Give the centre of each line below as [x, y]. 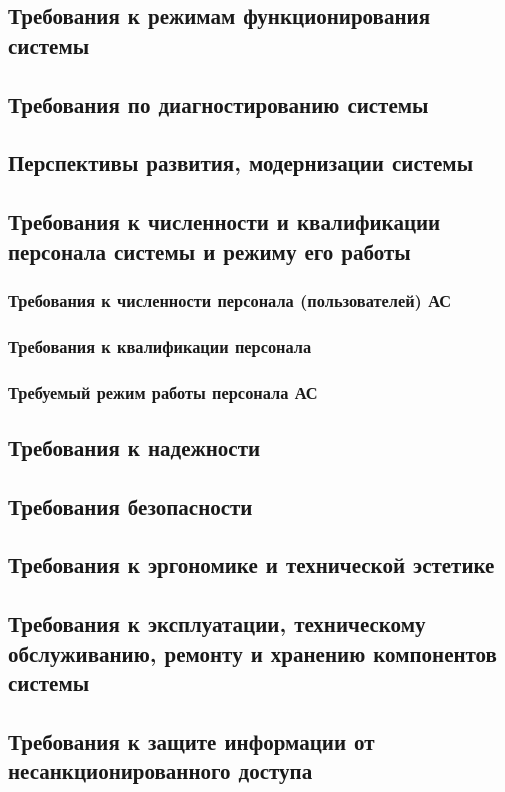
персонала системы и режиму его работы [209, 250]
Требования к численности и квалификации [224, 221]
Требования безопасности [130, 505]
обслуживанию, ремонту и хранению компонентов [252, 652]
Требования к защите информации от [191, 740]
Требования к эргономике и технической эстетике [251, 564]
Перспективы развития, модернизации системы [241, 162]
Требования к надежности [134, 446]
